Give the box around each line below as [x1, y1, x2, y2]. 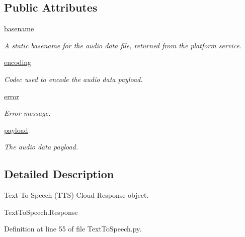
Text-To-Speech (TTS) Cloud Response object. [4, 190, 149, 200]
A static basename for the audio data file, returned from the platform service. [4, 40, 242, 50]
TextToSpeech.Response [4, 206, 78, 217]
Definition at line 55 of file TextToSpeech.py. [4, 223, 142, 234]
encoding [4, 57, 32, 67]
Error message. [4, 108, 51, 118]
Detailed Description [4, 166, 114, 182]
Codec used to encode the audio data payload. [4, 73, 143, 84]
